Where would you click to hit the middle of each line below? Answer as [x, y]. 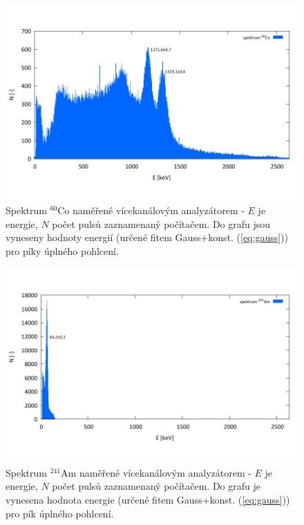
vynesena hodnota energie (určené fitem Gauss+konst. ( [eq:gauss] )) [148, 500]
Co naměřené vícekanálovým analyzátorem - [151, 210]
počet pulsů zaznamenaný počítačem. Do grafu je [156, 486]
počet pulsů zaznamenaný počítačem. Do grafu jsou [161, 223]
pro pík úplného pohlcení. [60, 513]
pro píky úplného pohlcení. [62, 251]
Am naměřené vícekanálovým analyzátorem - [156, 472]
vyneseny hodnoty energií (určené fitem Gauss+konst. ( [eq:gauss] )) [147, 237]
